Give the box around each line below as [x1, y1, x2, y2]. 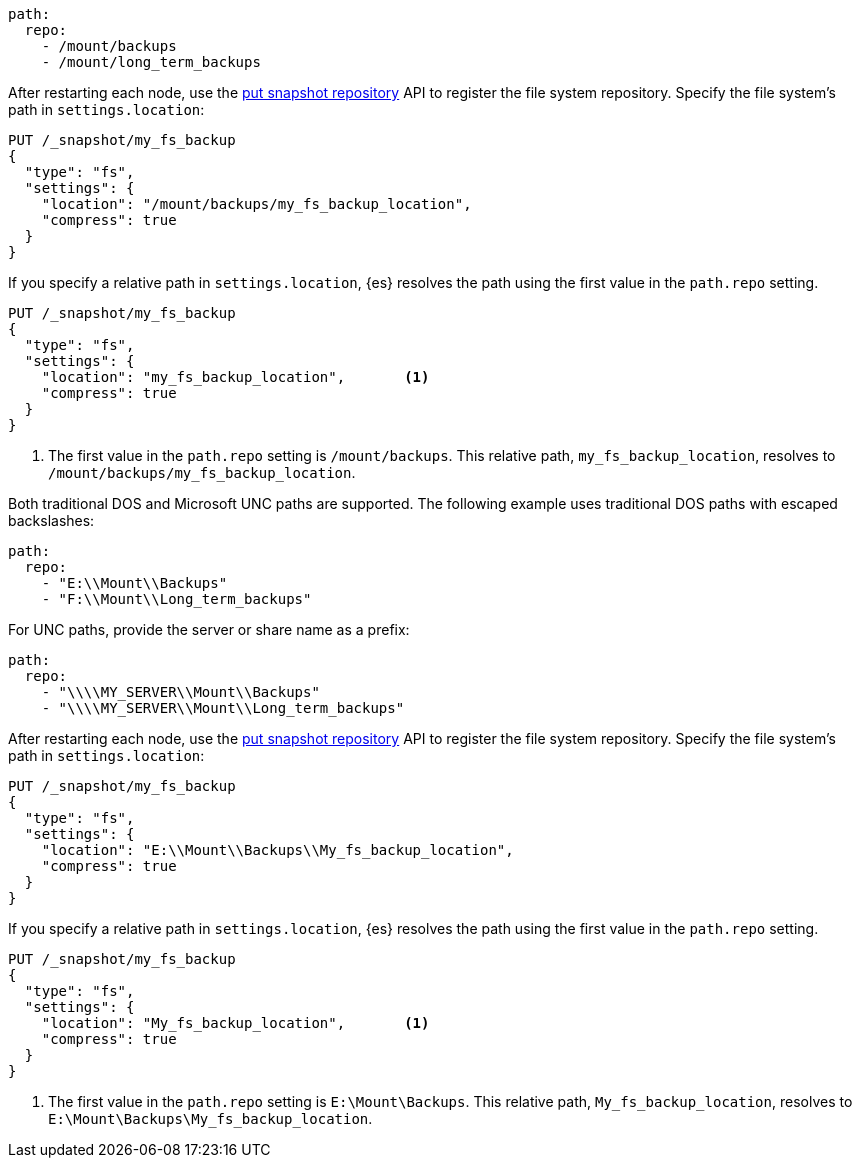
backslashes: [8, 512, 95, 529]
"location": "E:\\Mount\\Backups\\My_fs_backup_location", [41, 842, 514, 858]
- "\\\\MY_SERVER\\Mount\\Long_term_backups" [41, 700, 405, 716]
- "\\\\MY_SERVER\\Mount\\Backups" [41, 684, 320, 700]
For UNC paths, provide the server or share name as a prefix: [8, 621, 410, 638]
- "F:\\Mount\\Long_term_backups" [41, 591, 312, 607]
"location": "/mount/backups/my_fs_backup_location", [41, 196, 472, 212]
